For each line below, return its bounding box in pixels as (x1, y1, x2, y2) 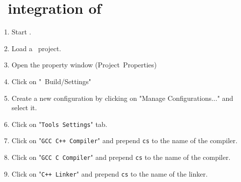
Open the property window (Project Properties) (11, 60, 157, 70)
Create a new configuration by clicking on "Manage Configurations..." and (11, 92, 234, 103)
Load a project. (11, 43, 61, 53)
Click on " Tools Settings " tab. (11, 119, 107, 129)
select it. (11, 102, 37, 113)
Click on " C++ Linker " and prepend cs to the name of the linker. (11, 168, 208, 179)
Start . (11, 27, 31, 37)
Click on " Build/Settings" (11, 76, 91, 86)
